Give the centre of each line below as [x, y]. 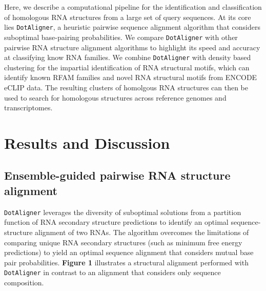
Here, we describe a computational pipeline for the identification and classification [133, 7]
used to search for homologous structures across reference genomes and [115, 97]
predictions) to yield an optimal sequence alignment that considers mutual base [129, 252]
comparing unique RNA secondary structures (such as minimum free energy [123, 242]
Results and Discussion [87, 142]
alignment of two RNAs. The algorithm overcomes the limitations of [142, 232]
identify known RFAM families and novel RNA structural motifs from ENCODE [131, 77]
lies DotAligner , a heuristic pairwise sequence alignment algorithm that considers [132, 27]
